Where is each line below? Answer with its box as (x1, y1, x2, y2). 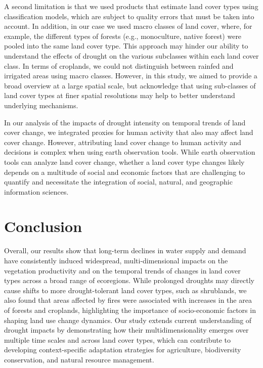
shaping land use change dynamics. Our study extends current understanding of (4, 314, 252, 325)
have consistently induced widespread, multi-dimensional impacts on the (4, 255, 228, 265)
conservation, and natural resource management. (4, 354, 154, 364)
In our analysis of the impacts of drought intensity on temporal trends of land (4, 117, 246, 127)
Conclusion (4, 216, 82, 237)
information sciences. (4, 186, 69, 197)
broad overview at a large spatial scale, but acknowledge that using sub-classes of (4, 80, 256, 90)
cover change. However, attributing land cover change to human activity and (4, 136, 241, 147)
